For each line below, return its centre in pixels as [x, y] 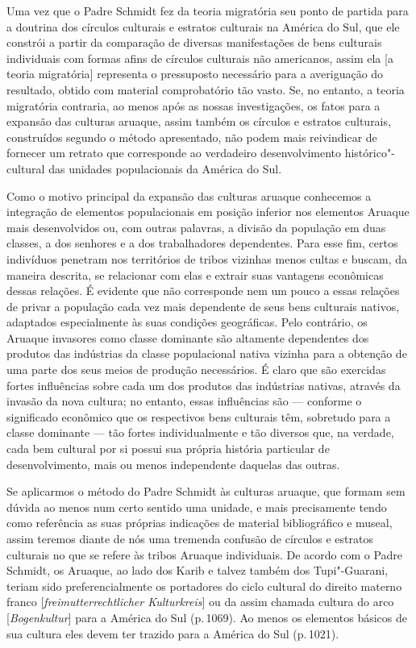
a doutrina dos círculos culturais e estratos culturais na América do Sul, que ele [203, 26]
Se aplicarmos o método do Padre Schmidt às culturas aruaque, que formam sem [206, 491]
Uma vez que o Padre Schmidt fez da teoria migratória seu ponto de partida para [208, 10]
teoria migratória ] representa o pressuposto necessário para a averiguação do [195, 74]
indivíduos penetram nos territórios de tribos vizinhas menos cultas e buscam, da [207, 258]
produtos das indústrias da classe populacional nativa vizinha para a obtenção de [207, 353]
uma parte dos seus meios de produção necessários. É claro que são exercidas [196, 370]
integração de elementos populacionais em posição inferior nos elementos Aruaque [208, 212]
